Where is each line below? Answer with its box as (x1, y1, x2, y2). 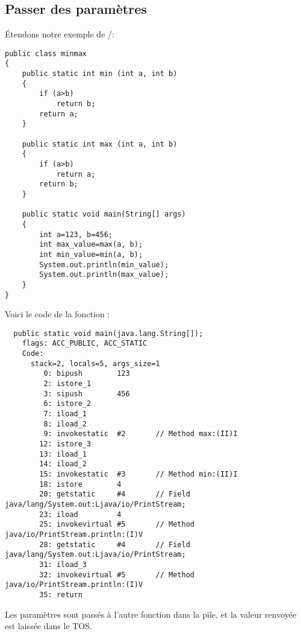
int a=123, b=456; (39, 230, 113, 239)
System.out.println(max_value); (39, 270, 169, 279)
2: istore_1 (43, 379, 92, 388)
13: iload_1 (39, 449, 87, 458)
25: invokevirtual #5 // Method (39, 520, 194, 529)
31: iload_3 (39, 560, 87, 569)
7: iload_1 (43, 410, 87, 419)
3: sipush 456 (43, 389, 130, 398)
